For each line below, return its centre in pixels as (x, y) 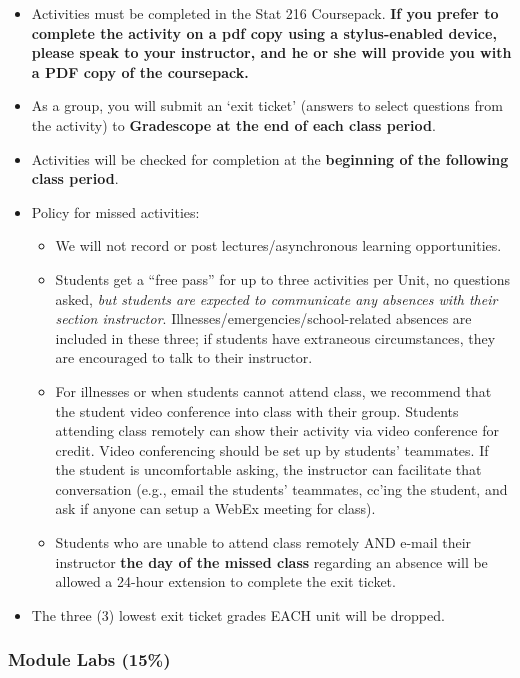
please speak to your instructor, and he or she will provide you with (271, 52)
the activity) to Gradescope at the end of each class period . (233, 124)
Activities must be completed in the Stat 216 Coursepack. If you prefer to (265, 13)
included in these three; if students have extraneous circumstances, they (275, 337)
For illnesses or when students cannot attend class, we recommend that (273, 390)
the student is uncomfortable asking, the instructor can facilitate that (268, 469)
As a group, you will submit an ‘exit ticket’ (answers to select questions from (267, 105)
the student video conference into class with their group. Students (257, 410)
